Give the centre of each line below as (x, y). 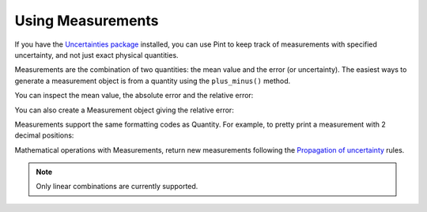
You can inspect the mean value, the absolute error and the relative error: (134, 96)
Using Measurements (87, 21)
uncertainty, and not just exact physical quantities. (96, 55)
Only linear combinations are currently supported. (117, 187)
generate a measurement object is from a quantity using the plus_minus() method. (153, 81)
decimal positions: (44, 135)
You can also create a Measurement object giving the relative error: (125, 110)
